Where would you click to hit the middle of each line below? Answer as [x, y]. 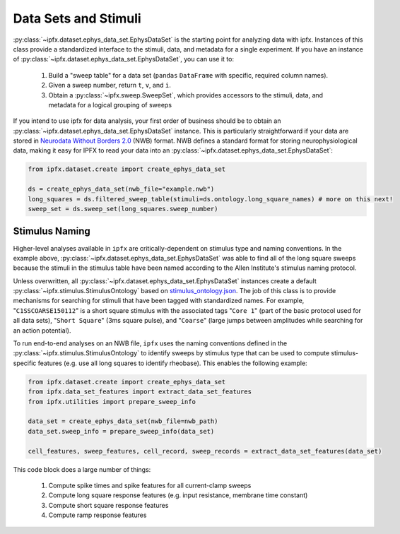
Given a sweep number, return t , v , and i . [110, 85]
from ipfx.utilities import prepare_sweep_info [112, 402]
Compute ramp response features [98, 515]
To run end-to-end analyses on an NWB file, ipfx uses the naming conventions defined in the [150, 343]
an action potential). [42, 330]
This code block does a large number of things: [82, 469]
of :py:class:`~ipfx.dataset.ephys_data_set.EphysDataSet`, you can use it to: [124, 59]
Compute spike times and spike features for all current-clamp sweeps [150, 485]
